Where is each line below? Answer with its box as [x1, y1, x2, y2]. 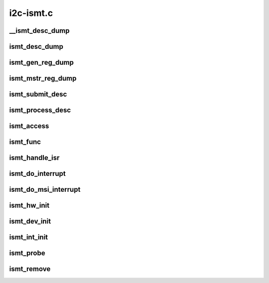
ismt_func [9, 138, 41, 146]
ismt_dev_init [9, 217, 51, 226]
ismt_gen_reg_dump [9, 58, 74, 67]
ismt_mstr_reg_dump [9, 74, 77, 83]
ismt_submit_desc [9, 90, 67, 99]
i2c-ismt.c [9, 7, 53, 18]
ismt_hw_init [9, 201, 50, 210]
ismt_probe [9, 249, 45, 258]
